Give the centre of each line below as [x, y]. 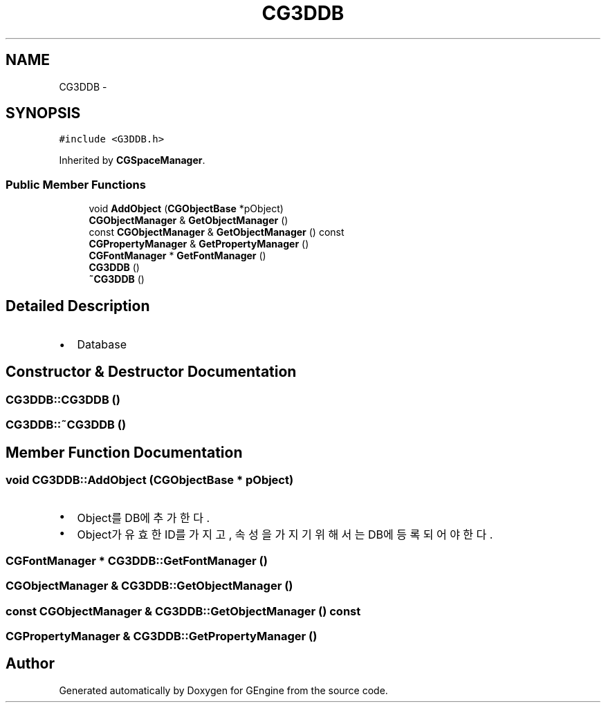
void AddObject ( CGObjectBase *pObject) [186, 209]
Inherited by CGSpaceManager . [132, 160]
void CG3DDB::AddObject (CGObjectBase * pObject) [150, 480]
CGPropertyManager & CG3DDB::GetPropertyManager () [162, 636]
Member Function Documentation [124, 452]
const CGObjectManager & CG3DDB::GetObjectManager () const [183, 611]
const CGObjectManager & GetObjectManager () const [217, 232]
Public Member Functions [76, 184]
